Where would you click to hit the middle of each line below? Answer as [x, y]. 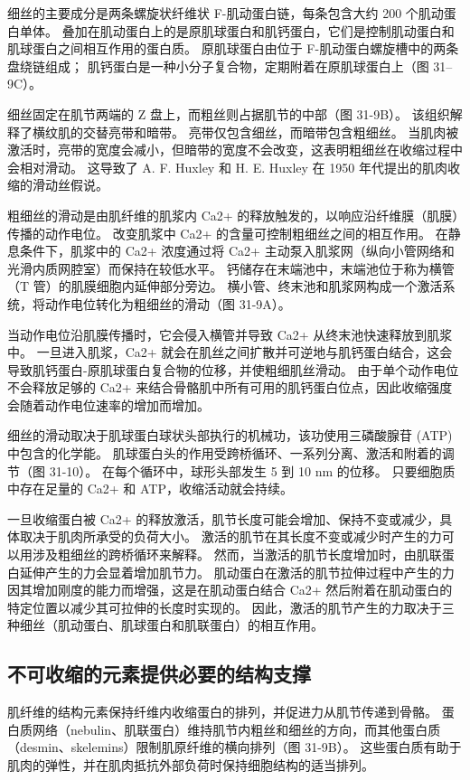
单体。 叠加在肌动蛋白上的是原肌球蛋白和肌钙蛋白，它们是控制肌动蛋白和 [237, 30]
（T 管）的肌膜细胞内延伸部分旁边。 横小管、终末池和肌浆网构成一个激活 [225, 286]
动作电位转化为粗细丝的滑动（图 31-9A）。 [168, 303]
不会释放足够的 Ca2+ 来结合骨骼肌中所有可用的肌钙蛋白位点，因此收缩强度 [230, 387]
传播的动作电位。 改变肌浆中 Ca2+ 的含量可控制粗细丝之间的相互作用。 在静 [234, 233]
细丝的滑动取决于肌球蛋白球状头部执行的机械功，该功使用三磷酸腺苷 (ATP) [230, 435]
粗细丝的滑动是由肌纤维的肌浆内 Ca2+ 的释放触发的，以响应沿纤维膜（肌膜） [233, 215]
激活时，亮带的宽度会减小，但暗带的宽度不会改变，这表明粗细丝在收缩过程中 [235, 150]
